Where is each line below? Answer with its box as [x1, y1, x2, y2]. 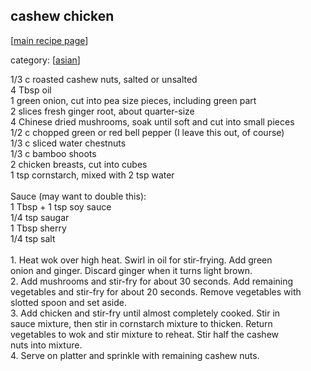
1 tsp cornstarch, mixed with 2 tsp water [10, 169, 175, 181]
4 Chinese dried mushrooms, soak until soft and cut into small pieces [10, 115, 295, 128]
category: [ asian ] [10, 54, 81, 66]
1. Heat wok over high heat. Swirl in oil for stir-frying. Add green [10, 254, 273, 266]
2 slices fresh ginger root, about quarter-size [10, 105, 195, 117]
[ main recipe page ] [10, 34, 89, 46]
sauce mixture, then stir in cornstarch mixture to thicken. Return [10, 317, 273, 329]
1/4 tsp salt [10, 232, 56, 244]
